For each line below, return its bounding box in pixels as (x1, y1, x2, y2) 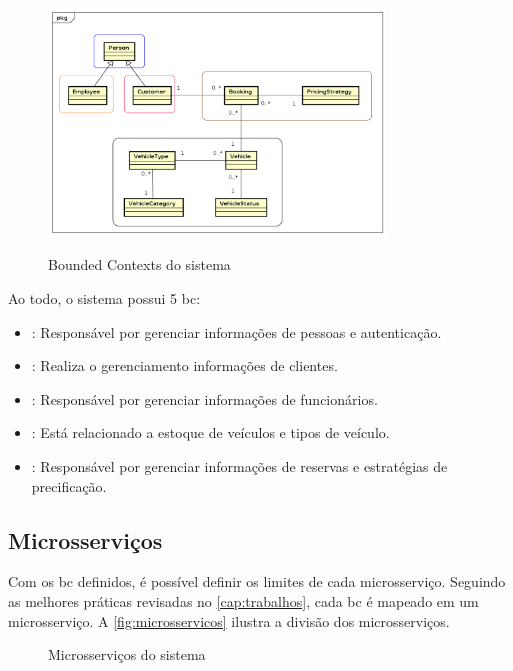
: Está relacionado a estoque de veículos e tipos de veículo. (31, 422, 390, 443)
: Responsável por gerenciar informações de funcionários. (31, 388, 378, 409)
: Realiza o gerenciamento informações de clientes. (31, 355, 338, 376)
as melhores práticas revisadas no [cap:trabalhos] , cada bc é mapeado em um (8, 591, 479, 612)
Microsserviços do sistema (48, 644, 206, 665)
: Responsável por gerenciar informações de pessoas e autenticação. (31, 321, 442, 342)
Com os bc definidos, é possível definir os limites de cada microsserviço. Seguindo (8, 571, 506, 592)
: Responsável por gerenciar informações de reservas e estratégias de (31, 456, 448, 477)
